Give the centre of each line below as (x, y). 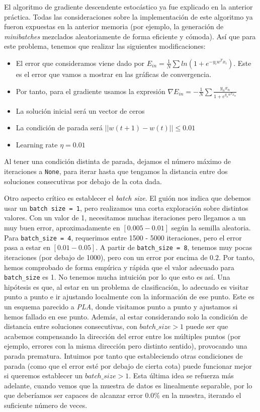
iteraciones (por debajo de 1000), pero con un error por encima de (106, 257)
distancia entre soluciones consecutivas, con (71, 326)
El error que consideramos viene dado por (80, 63)
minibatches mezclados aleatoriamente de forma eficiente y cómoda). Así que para (130, 36)
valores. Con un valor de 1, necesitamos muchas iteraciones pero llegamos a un (125, 218)
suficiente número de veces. (46, 405)
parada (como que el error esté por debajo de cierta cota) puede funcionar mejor (128, 365)
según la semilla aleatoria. (211, 228)
